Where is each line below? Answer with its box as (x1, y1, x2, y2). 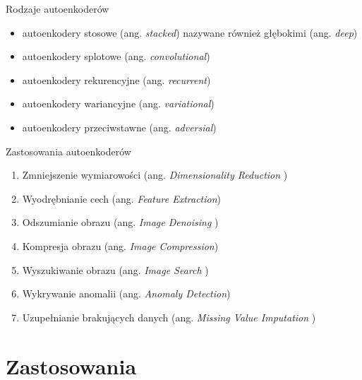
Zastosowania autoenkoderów (6, 143, 131, 158)
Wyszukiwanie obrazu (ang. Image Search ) (22, 262, 209, 277)
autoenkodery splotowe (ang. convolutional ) (22, 49, 210, 64)
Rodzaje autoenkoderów (6, 1, 109, 16)
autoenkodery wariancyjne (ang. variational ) (22, 96, 215, 111)
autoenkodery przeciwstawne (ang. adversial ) (22, 119, 217, 134)
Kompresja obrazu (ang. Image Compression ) (22, 238, 219, 253)
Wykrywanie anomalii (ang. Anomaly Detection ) (22, 286, 231, 301)
